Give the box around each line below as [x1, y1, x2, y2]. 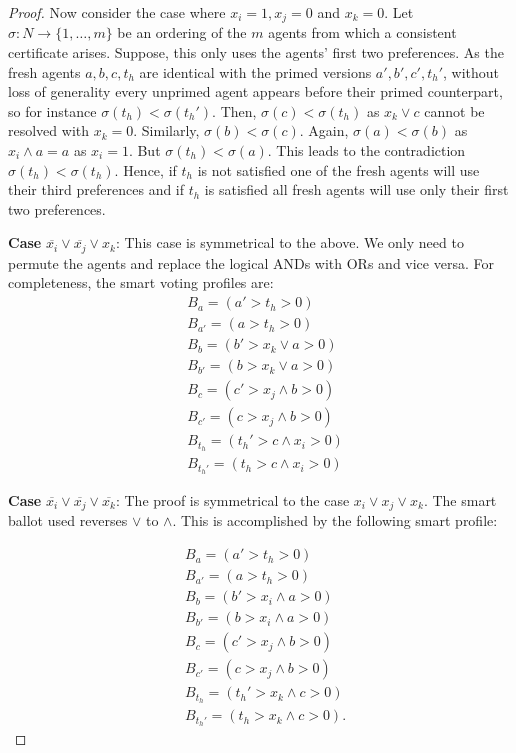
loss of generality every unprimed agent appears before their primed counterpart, [8, 81, 503, 102]
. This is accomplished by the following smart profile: [172, 510, 498, 531]
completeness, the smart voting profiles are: [8, 272, 274, 293]
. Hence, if [114, 159, 177, 180]
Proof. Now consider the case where [8, 2, 226, 22]
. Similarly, [133, 120, 200, 141]
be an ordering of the [117, 22, 247, 43]
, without [442, 61, 499, 82]
